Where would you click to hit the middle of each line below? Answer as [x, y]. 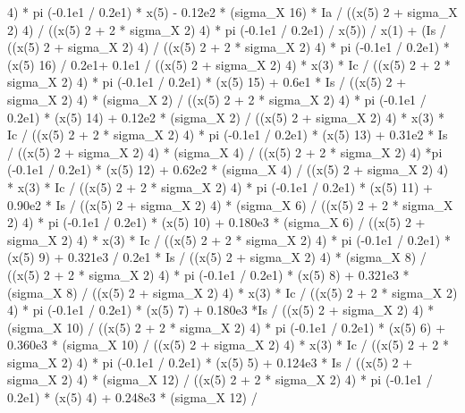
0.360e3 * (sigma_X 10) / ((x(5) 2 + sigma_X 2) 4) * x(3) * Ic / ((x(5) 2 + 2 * [228, 345]
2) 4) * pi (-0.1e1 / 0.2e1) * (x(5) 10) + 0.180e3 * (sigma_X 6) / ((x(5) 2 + [216, 222]
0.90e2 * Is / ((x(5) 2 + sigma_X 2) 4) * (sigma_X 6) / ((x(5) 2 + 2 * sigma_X [230, 204]
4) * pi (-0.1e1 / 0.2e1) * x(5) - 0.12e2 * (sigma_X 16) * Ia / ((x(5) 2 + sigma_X [232, 12]
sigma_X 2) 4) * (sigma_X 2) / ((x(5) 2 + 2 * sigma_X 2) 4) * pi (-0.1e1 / [217, 99]
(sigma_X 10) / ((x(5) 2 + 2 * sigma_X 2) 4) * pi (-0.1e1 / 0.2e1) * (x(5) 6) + [227, 327]
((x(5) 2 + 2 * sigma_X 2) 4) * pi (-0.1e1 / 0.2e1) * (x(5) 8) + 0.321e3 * [208, 274]
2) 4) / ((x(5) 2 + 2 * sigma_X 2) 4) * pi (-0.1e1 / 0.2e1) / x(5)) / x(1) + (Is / [227, 29]
